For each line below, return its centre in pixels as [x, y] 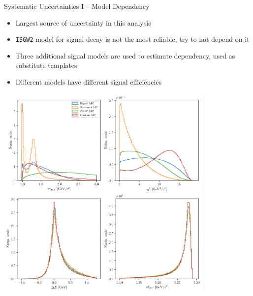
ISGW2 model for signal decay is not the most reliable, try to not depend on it [132, 39]
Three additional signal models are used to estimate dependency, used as [125, 55]
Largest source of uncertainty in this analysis [83, 22]
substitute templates [46, 65]
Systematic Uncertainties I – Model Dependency [77, 6]
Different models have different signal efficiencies [89, 82]
